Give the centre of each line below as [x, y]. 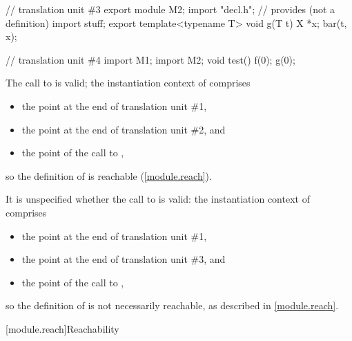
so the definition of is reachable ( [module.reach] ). [109, 175]
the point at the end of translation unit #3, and [124, 259]
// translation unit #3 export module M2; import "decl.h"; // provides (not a [170, 9]
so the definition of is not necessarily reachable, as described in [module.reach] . [172, 305]
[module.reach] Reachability [62, 328]
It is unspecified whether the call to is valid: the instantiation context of [158, 199]
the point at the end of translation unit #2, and [124, 129]
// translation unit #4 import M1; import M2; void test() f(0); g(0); [150, 59]
